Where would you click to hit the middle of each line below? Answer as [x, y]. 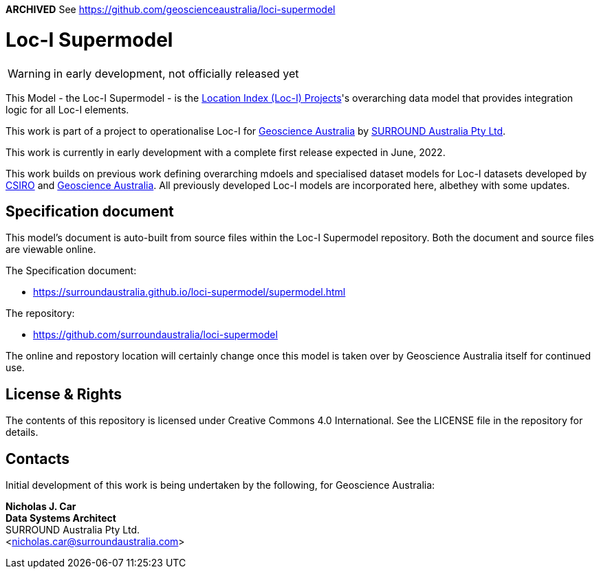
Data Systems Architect [61, 518]
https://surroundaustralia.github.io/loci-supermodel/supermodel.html [189, 292]
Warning [29, 73]
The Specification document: [71, 271]
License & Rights [64, 394]
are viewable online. [51, 250]
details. [22, 432]
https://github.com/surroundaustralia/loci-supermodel [155, 335]
